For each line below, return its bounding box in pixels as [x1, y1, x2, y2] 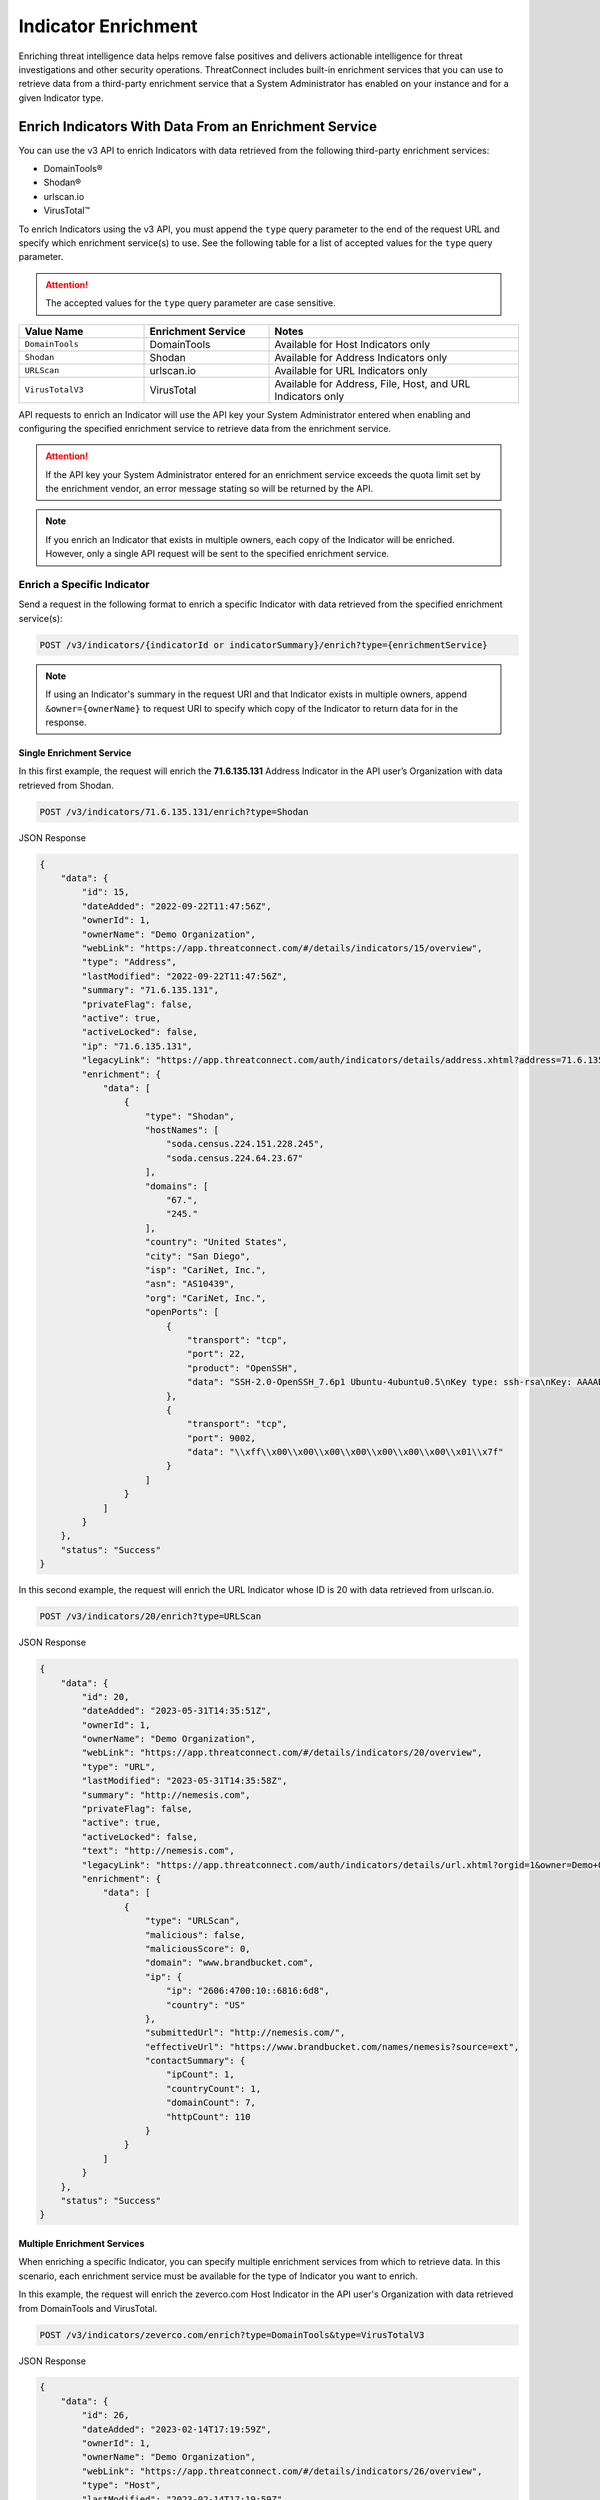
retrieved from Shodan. [18, 779, 114, 791]
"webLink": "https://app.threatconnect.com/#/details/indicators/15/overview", [81, 943, 483, 954]
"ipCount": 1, [165, 2069, 235, 2080]
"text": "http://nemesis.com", [81, 1845, 235, 1857]
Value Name [24, 324, 84, 338]
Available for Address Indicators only [274, 350, 448, 364]
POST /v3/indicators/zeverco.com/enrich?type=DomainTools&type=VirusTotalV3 [39, 2329, 425, 2340]
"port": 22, [186, 1348, 246, 1360]
